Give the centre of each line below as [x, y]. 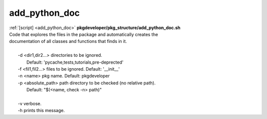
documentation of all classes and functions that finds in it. [68, 41]
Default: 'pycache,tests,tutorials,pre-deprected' [75, 62]
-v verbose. [30, 103]
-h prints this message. [42, 111]
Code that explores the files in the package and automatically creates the [84, 34]
